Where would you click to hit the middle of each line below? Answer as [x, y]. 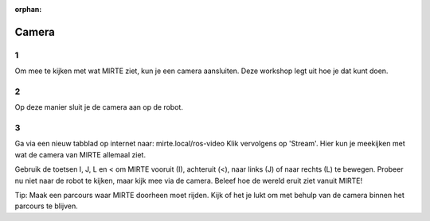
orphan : [28, 9]
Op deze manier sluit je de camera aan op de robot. [99, 107]
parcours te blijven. [47, 206]
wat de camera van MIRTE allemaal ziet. [80, 154]
